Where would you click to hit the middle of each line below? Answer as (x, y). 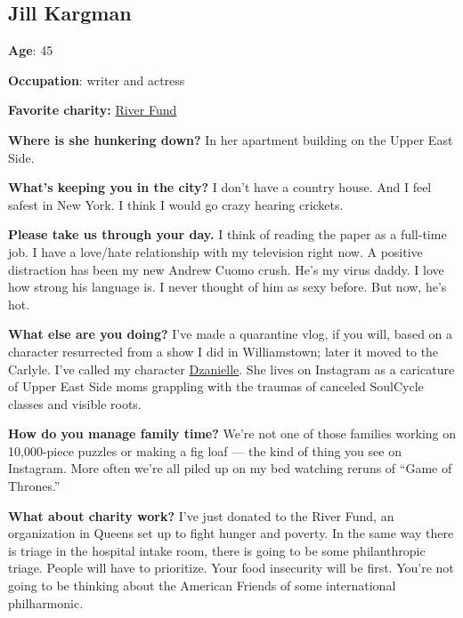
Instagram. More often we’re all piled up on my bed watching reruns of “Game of (230, 468)
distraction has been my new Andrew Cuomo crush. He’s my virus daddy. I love (226, 269)
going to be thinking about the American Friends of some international (202, 586)
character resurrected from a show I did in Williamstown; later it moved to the (223, 351)
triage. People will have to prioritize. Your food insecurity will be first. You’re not (231, 568)
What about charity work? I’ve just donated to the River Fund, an (201, 515)
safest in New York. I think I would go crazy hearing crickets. (176, 204)
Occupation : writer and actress (97, 80)
